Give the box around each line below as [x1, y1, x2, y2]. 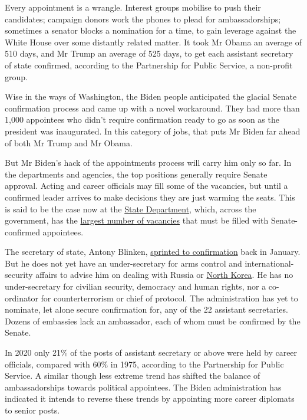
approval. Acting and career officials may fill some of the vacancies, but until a [5, 179, 288, 192]
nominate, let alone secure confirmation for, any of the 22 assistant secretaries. [5, 303, 288, 316]
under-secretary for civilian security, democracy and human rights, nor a [5, 280, 266, 293]
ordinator [5, 291, 38, 304]
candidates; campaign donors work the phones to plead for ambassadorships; [5, 12, 281, 25]
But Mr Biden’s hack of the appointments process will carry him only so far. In [5, 156, 292, 169]
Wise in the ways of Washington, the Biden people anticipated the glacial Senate [5, 90, 297, 103]
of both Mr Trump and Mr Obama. [5, 136, 133, 149]
